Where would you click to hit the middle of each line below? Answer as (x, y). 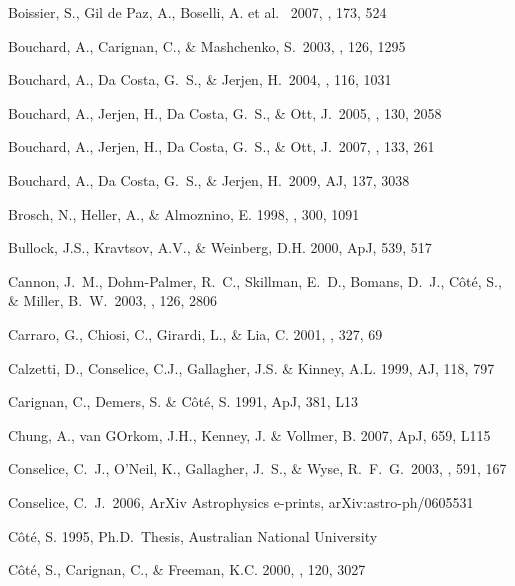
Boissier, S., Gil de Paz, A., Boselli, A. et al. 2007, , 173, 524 (197, 12)
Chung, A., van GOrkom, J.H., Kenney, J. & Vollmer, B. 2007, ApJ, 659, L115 (249, 434)
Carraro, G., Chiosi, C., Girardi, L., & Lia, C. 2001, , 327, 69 (195, 333)
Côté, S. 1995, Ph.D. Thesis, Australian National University (193, 535)
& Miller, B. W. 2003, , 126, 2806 (113, 300)
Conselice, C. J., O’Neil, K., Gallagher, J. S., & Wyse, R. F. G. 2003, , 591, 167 (257, 468)
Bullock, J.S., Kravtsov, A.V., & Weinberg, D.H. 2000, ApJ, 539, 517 (220, 247)
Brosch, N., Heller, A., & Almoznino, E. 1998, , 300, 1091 (184, 213)
